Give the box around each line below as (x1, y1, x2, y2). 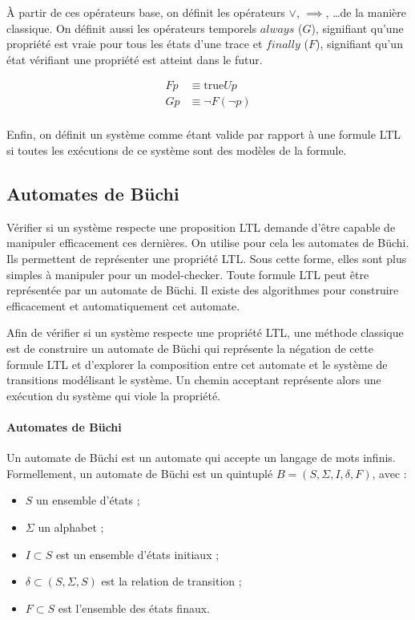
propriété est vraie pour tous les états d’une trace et (6, 35, 263, 52)
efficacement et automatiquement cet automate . (6, 297, 240, 314)
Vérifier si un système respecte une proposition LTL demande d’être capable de (6, 218, 396, 235)
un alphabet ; (38, 518, 104, 535)
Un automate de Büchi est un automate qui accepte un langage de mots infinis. (6, 449, 396, 466)
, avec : (372, 464, 407, 481)
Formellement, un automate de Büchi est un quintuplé (6, 464, 273, 481)
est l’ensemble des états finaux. (58, 599, 211, 616)
